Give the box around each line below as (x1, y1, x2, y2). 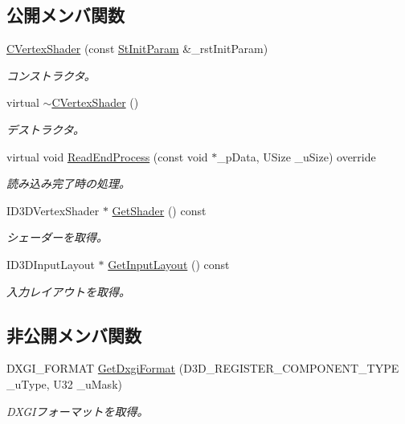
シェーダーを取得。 (6, 229, 108, 246)
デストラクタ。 (6, 120, 85, 137)
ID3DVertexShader (6, 202, 100, 218)
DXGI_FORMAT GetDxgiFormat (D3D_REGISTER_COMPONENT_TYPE (6, 360, 399, 377)
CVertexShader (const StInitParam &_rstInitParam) (6, 40, 268, 57)
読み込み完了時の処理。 (6, 175, 130, 192)
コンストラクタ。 (6, 67, 96, 84)
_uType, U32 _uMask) (6, 375, 122, 392)
